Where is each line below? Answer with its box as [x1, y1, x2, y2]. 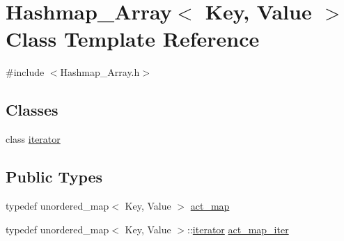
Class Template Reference [6, 24, 260, 53]
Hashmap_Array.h [60, 65, 140, 79]
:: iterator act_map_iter [187, 221, 289, 236]
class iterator [6, 132, 61, 146]
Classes [6, 99, 58, 120]
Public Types [6, 166, 103, 187]
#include [6, 65, 45, 79]
